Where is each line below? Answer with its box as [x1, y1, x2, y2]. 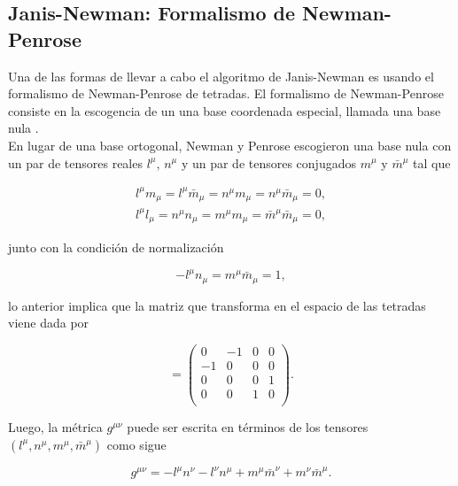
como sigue [106, 435, 167, 453]
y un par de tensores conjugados [181, 153, 356, 172]
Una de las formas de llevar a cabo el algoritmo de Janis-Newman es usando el [8, 66, 434, 85]
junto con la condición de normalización [8, 238, 224, 257]
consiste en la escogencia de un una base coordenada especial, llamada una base [8, 101, 441, 120]
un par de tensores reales [8, 153, 143, 172]
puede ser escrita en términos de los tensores [127, 418, 369, 436]
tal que [413, 153, 451, 172]
